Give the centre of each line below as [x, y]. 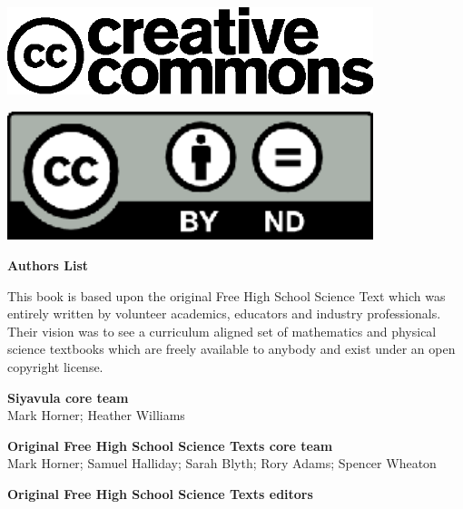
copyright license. [55, 367]
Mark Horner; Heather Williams [96, 415]
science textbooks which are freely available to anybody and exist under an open [231, 349]
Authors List [48, 265]
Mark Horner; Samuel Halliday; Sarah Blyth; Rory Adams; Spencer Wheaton [222, 463]
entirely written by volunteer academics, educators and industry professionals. [224, 313]
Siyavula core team [68, 397]
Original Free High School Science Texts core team [170, 445]
